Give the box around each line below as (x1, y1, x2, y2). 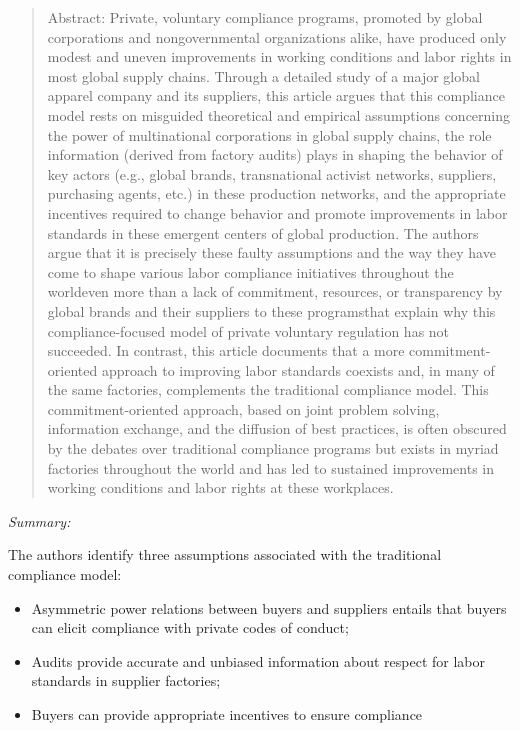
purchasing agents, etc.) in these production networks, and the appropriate (47, 183, 506, 204)
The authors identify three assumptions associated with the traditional (8, 544, 442, 565)
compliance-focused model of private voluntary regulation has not (47, 320, 450, 341)
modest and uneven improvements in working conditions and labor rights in (47, 46, 512, 67)
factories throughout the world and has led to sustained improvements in (47, 457, 495, 478)
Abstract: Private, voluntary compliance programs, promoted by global (47, 7, 483, 27)
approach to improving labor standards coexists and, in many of (101, 359, 495, 380)
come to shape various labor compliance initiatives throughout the (47, 261, 454, 282)
